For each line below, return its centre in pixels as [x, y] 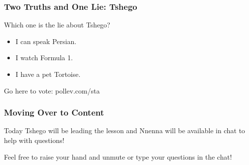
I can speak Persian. [46, 41]
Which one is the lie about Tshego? [57, 25]
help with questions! [34, 140]
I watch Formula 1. [44, 58]
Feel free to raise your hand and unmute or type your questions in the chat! [118, 156]
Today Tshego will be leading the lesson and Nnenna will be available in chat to [124, 130]
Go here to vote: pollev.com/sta [52, 90]
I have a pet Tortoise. [48, 74]
